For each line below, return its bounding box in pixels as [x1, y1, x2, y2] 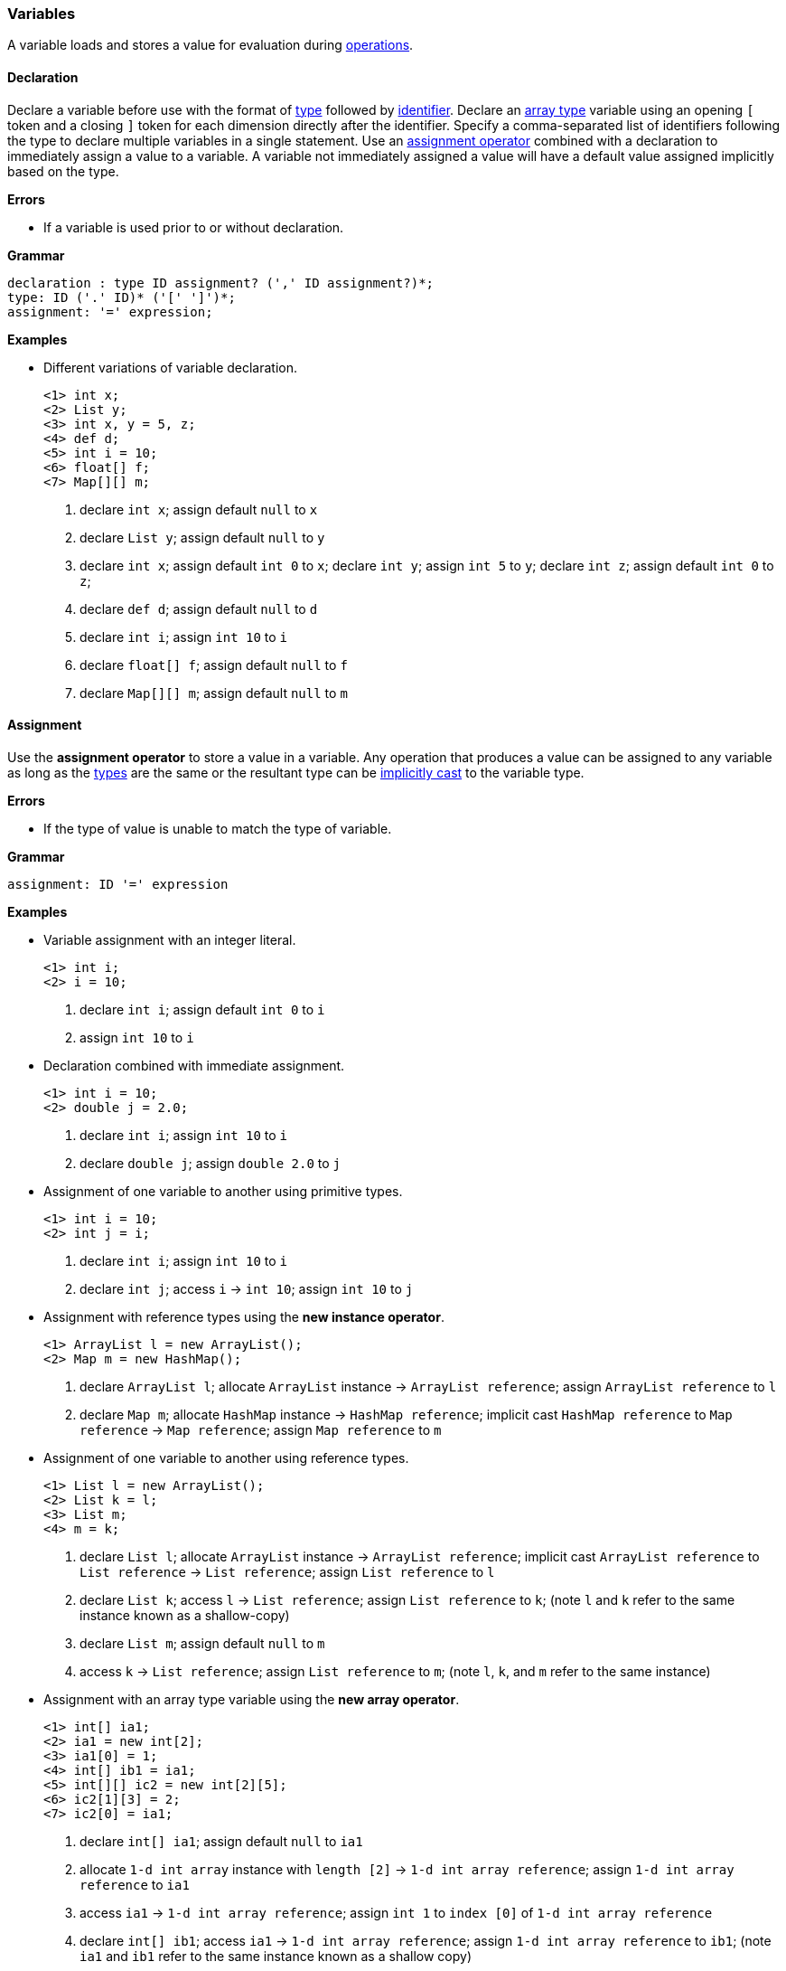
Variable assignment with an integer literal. [43, 931, 296, 948]
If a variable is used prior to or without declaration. [43, 219, 344, 235]
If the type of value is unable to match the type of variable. [43, 820, 392, 836]
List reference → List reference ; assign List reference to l [80, 1563, 495, 1580]
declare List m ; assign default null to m [80, 1635, 325, 1651]
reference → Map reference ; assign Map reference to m [80, 1421, 442, 1438]
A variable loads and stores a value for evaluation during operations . [7, 37, 414, 53]
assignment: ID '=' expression [7, 876, 229, 891]
